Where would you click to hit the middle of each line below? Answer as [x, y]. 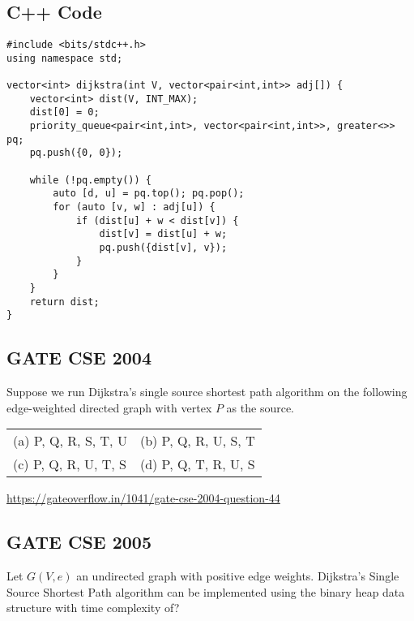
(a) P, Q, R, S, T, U [70, 441]
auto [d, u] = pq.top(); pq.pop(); [149, 194]
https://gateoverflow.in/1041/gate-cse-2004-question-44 [143, 498]
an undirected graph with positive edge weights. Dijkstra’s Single [238, 576]
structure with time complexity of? [93, 608]
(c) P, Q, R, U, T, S [70, 464]
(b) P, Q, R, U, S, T [197, 441]
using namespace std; [65, 58]
